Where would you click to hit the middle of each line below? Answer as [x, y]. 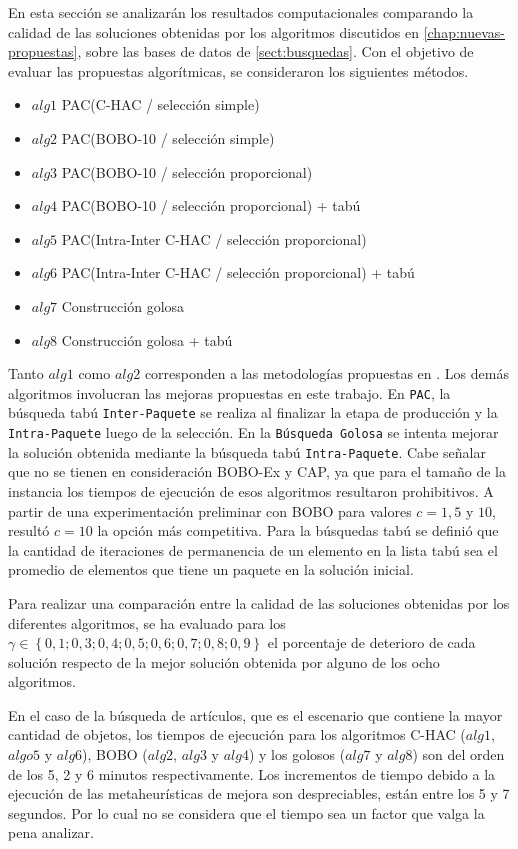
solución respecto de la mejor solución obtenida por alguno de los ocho [224, 661]
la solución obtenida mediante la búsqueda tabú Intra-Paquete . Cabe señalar [247, 451]
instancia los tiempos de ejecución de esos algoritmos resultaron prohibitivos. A [251, 490]
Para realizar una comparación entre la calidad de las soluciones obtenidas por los [259, 602]
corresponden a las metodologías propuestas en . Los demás [326, 373]
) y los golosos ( [297, 754]
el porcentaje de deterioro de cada [371, 642]
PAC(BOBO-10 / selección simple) [168, 137]
